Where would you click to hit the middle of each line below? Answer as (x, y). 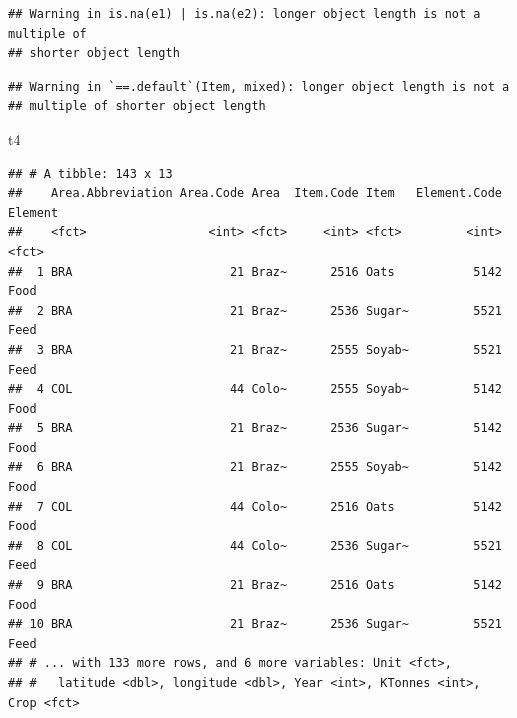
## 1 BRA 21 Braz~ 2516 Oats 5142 (255, 271)
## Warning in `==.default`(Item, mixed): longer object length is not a (259, 86)
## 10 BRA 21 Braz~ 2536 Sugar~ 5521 (255, 624)
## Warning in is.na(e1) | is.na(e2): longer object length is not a (244, 14)
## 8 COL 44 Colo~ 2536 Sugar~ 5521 (255, 545)
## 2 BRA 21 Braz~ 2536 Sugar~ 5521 (255, 310)
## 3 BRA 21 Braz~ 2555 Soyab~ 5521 (255, 349)
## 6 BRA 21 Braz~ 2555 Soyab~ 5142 (255, 467)
